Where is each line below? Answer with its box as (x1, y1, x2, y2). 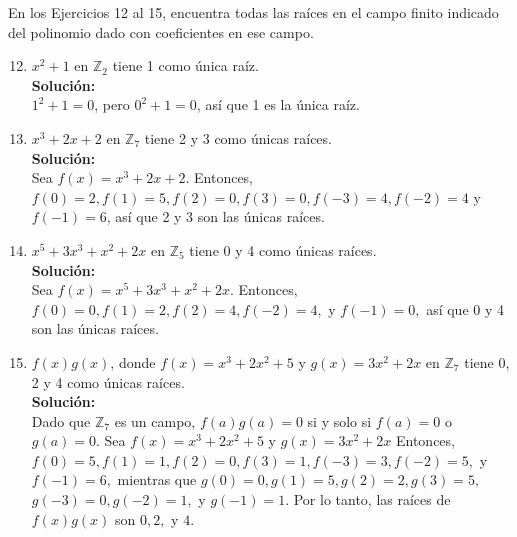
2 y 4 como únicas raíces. (31, 371, 185, 392)
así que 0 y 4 (426, 298, 505, 319)
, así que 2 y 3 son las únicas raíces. (106, 206, 325, 227)
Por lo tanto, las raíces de (293, 489, 451, 510)
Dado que (31, 410, 91, 431)
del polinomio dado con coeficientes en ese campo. (8, 21, 314, 42)
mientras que (117, 469, 197, 490)
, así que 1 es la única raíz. (196, 94, 360, 115)
